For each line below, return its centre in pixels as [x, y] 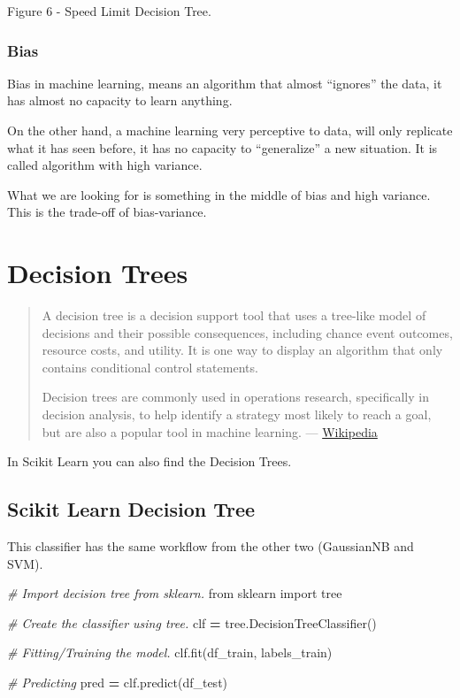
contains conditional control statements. [150, 367]
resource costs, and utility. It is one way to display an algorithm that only [242, 350]
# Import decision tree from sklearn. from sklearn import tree [175, 593]
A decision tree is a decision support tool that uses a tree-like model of [234, 315]
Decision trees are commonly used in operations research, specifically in [235, 397]
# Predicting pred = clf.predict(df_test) [118, 683]
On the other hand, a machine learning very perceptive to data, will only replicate [230, 130]
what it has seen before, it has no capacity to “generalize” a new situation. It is [222, 147]
